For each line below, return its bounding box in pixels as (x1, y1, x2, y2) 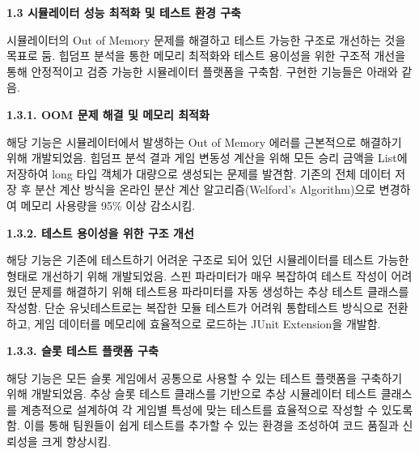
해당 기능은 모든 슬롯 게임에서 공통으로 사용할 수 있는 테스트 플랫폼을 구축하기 (6, 369, 403, 386)
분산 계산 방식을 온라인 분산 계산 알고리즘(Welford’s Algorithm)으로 (35, 181, 376, 198)
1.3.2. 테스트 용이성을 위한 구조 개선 (6, 224, 194, 241)
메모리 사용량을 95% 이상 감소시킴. (20, 196, 196, 213)
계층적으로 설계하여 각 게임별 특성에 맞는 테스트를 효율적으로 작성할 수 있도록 (20, 400, 413, 418)
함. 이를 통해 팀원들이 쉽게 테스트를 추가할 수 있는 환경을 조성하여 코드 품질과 (6, 417, 399, 434)
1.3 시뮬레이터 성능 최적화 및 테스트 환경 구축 (6, 4, 241, 20)
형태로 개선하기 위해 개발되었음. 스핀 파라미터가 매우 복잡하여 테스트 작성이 (6, 267, 387, 284)
